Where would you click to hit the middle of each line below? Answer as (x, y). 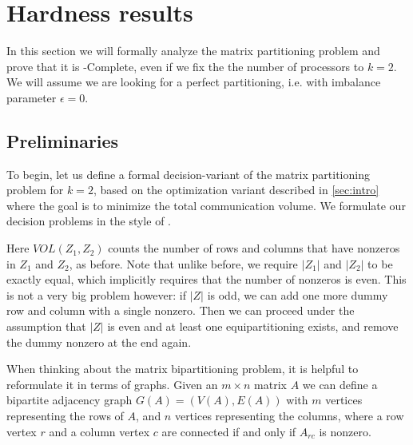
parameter (32, 97)
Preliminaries (63, 140)
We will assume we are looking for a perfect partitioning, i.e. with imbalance (194, 82)
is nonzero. (345, 431)
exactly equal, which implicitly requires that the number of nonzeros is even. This (206, 279)
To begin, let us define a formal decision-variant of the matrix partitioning (188, 174)
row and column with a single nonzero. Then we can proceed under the (181, 310)
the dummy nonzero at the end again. (99, 342)
